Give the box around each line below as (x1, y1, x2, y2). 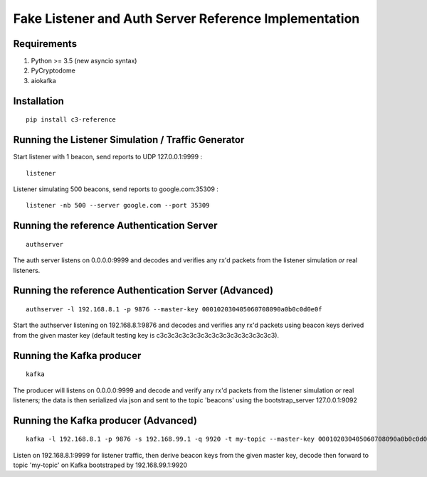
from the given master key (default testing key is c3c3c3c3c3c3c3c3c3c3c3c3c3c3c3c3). (13, 331, 280, 339)
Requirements (13, 38, 78, 50)
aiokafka (31, 76, 56, 85)
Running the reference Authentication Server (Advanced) (13, 284, 274, 296)
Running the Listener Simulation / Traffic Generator (13, 134, 245, 146)
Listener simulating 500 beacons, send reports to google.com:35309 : (13, 185, 218, 193)
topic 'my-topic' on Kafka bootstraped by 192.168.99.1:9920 (13, 461, 188, 469)
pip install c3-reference (26, 116, 117, 124)
